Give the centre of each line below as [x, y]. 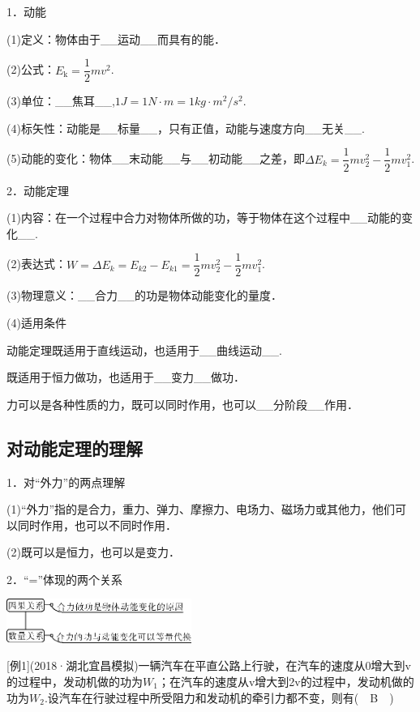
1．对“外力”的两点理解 [66, 482]
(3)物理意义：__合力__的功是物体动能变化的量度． [144, 295]
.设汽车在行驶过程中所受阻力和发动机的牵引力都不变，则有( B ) [219, 697]
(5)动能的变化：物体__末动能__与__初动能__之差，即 [156, 158]
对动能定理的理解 [75, 448]
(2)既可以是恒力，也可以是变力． [93, 552]
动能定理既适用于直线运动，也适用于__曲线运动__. [144, 350]
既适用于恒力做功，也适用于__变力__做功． [126, 377]
